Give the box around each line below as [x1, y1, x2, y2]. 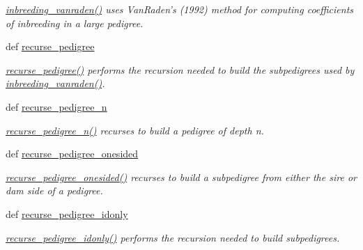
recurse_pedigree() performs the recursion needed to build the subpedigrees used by [6, 62, 355, 77]
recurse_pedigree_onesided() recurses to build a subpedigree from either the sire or [6, 169, 357, 184]
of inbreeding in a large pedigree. [6, 15, 144, 30]
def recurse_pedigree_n [6, 99, 107, 114]
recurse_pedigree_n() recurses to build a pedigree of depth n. [6, 123, 264, 137]
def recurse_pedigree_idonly [6, 206, 128, 221]
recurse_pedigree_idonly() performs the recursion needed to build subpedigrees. [6, 230, 340, 244]
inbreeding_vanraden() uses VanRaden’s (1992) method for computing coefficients [6, 2, 354, 16]
